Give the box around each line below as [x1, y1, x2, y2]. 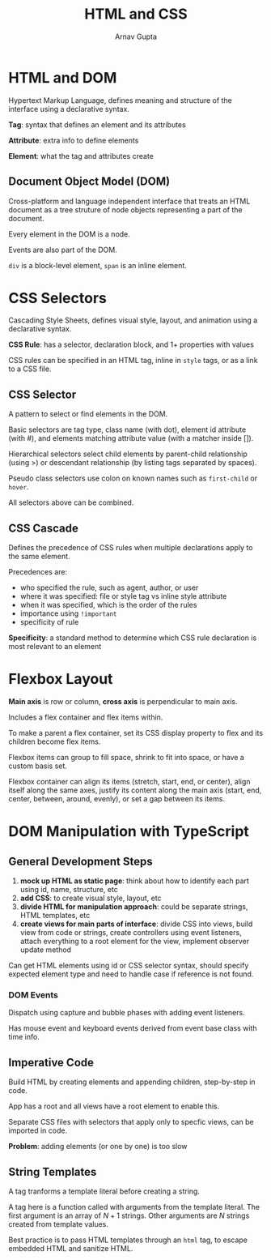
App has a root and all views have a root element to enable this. [8, 1101, 220, 1111]
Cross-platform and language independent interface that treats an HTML [8, 196, 251, 206]
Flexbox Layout [8, 670, 113, 689]
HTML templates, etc [19, 911, 91, 920]
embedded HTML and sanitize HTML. [8, 1243, 133, 1253]
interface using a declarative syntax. [8, 104, 129, 113]
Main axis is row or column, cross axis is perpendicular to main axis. [8, 697, 238, 706]
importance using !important [19, 609, 117, 618]
